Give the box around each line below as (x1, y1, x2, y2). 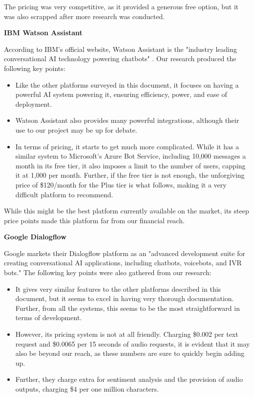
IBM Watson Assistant (4, 27, 83, 38)
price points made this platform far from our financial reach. (4, 215, 185, 225)
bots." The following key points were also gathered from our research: (4, 267, 212, 278)
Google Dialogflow (4, 232, 66, 242)
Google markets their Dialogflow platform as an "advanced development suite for (4, 248, 245, 258)
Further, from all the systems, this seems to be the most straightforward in (15, 303, 240, 313)
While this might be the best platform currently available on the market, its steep (4, 206, 249, 216)
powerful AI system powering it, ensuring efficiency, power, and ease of (15, 89, 227, 99)
